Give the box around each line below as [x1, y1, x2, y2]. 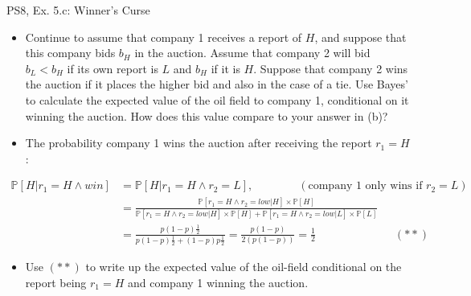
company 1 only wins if [308, 180, 423, 192]
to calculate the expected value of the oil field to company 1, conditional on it [25, 91, 409, 108]
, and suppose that [314, 28, 407, 45]
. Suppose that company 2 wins [253, 60, 408, 76]
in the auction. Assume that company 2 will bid [134, 44, 371, 61]
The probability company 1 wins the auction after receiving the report [25, 134, 372, 151]
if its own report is [67, 60, 158, 76]
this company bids [25, 44, 116, 61]
